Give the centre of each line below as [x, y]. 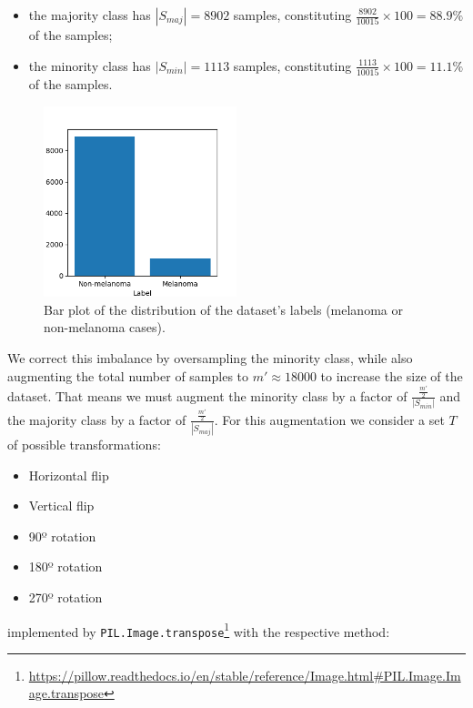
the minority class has [90, 65]
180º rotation [65, 566]
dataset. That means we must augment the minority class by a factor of [207, 395]
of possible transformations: [84, 444]
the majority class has [90, 15]
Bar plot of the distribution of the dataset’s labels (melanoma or [223, 309]
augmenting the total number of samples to [128, 375]
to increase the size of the [392, 375]
